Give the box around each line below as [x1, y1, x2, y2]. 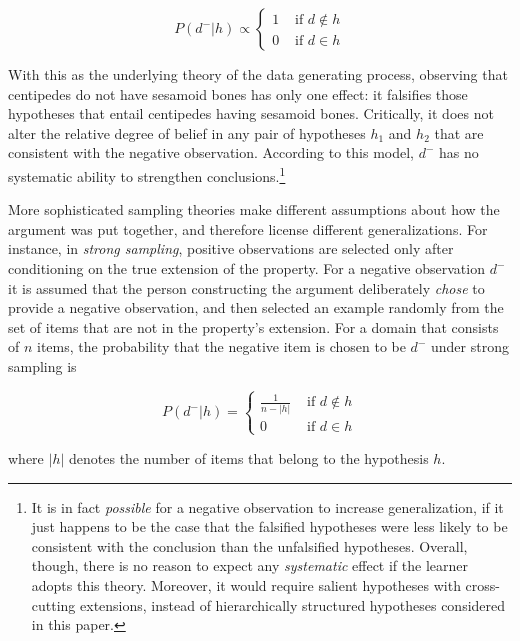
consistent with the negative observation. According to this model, [8, 142, 414, 163]
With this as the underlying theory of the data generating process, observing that [8, 64, 508, 84]
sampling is [8, 355, 77, 376]
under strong [430, 336, 509, 357]
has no [439, 142, 479, 163]
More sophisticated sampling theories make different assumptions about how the [8, 199, 500, 220]
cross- [465, 574, 501, 595]
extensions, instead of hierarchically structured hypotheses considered [80, 594, 506, 615]
